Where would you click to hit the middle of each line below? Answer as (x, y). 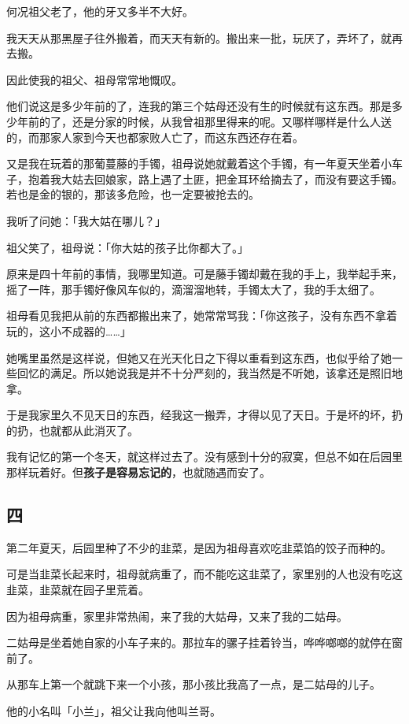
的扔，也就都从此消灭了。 (72, 430)
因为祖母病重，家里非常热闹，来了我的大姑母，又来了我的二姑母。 (177, 616)
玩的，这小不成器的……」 (69, 330)
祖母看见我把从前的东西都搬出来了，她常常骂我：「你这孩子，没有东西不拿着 (202, 316)
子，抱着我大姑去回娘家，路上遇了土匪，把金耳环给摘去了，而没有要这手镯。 (204, 178)
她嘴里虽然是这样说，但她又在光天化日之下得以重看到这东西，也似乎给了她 (199, 357)
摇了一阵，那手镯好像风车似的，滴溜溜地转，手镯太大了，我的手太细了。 (193, 289)
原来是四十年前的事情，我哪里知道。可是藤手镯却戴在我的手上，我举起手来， (204, 274)
